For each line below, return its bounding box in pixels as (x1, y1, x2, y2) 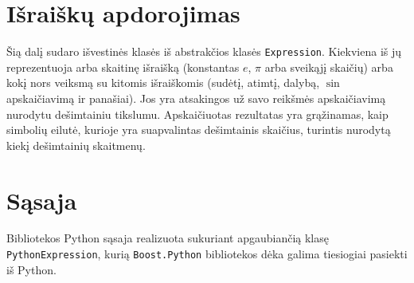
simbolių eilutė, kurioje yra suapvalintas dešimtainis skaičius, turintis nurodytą (6, 121, 391, 138)
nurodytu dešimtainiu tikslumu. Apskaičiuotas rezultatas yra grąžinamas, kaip (6, 105, 389, 122)
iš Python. (6, 261, 57, 277)
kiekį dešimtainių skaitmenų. (6, 136, 146, 153)
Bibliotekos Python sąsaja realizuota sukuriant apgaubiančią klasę (6, 230, 329, 246)
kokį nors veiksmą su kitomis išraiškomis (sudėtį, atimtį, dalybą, (6, 74, 320, 91)
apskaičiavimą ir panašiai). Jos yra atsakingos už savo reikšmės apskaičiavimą (6, 89, 386, 106)
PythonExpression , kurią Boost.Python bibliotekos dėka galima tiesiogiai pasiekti (6, 246, 408, 262)
